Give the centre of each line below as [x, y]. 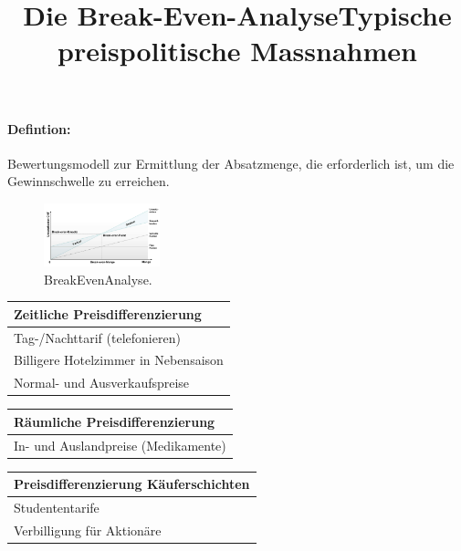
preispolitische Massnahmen [237, 51]
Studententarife [57, 508]
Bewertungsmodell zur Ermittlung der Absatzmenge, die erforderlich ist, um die [231, 163]
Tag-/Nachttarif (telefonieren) [97, 337]
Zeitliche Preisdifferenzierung [108, 313]
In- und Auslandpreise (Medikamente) [120, 445]
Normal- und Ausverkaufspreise [102, 383]
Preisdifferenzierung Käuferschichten [132, 484]
